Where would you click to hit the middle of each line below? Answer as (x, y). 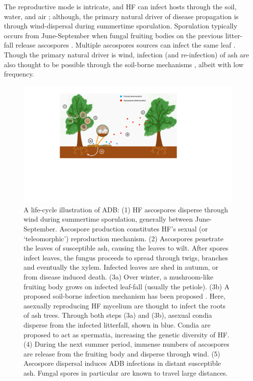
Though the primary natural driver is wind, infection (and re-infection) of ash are (126, 54)
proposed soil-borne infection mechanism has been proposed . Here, (125, 296)
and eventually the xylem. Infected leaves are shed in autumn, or (121, 267)
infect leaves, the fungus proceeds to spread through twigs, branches (126, 257)
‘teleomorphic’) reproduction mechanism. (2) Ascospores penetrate (124, 238)
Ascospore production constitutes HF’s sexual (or (134, 229)
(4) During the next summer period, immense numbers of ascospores (126, 344)
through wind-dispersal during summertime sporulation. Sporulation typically (121, 26)
